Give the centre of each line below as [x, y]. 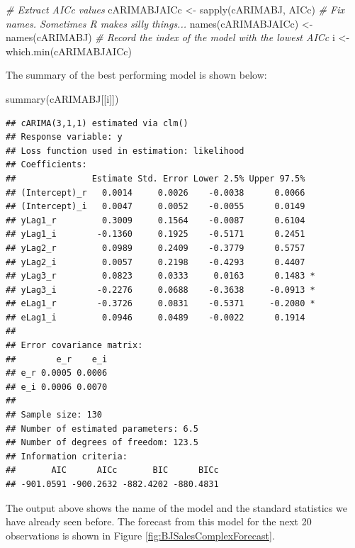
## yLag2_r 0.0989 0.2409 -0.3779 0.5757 [156, 248]
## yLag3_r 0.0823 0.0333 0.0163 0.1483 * [160, 276]
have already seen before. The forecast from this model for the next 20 [159, 521]
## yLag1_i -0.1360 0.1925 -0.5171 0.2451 [156, 234]
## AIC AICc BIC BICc [112, 470]
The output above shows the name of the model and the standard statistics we [176, 507]
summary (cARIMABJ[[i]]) [62, 98]
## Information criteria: [67, 456]
